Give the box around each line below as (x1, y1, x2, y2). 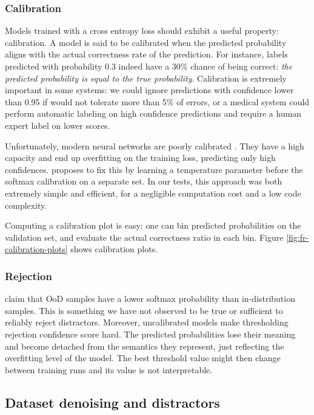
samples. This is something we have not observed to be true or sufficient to (5, 304, 283, 316)
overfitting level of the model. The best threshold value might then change (5, 351, 281, 364)
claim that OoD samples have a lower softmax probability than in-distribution (5, 292, 295, 305)
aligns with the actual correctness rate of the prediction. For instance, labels (5, 48, 288, 60)
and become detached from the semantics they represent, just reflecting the (5, 339, 284, 352)
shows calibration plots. (70, 243, 158, 255)
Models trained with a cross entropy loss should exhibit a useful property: (5, 24, 279, 37)
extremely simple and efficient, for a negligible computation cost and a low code (5, 186, 301, 199)
